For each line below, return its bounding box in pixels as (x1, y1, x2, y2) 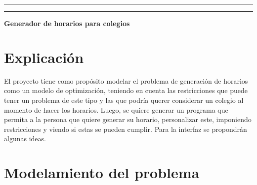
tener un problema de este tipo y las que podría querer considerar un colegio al (4, 94, 244, 105)
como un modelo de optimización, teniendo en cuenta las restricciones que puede (4, 85, 248, 95)
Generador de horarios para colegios (4, 18, 130, 28)
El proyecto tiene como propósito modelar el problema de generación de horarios (4, 75, 248, 86)
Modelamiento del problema (4, 162, 200, 183)
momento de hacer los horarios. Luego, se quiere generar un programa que (4, 104, 228, 115)
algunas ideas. (4, 133, 46, 144)
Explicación (4, 47, 84, 67)
